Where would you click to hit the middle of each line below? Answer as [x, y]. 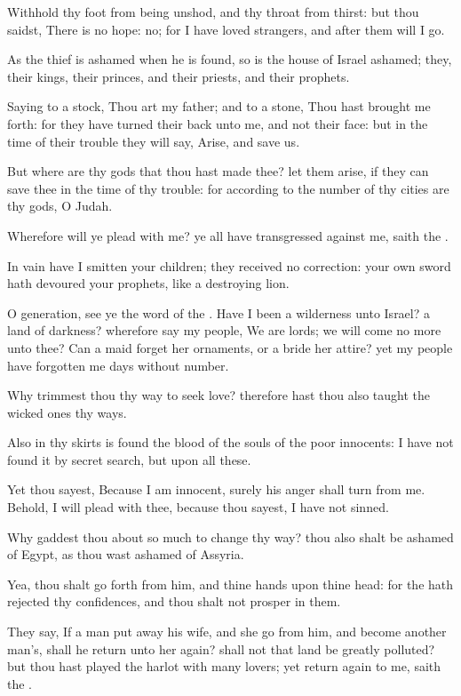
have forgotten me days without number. [118, 365]
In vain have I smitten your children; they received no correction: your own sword [229, 265]
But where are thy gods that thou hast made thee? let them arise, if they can [218, 171]
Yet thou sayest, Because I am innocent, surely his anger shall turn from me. [216, 489]
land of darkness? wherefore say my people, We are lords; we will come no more [224, 330]
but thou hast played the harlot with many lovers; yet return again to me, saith [224, 666]
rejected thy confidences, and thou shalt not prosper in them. [174, 601]
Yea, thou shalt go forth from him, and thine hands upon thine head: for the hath [230, 584]
